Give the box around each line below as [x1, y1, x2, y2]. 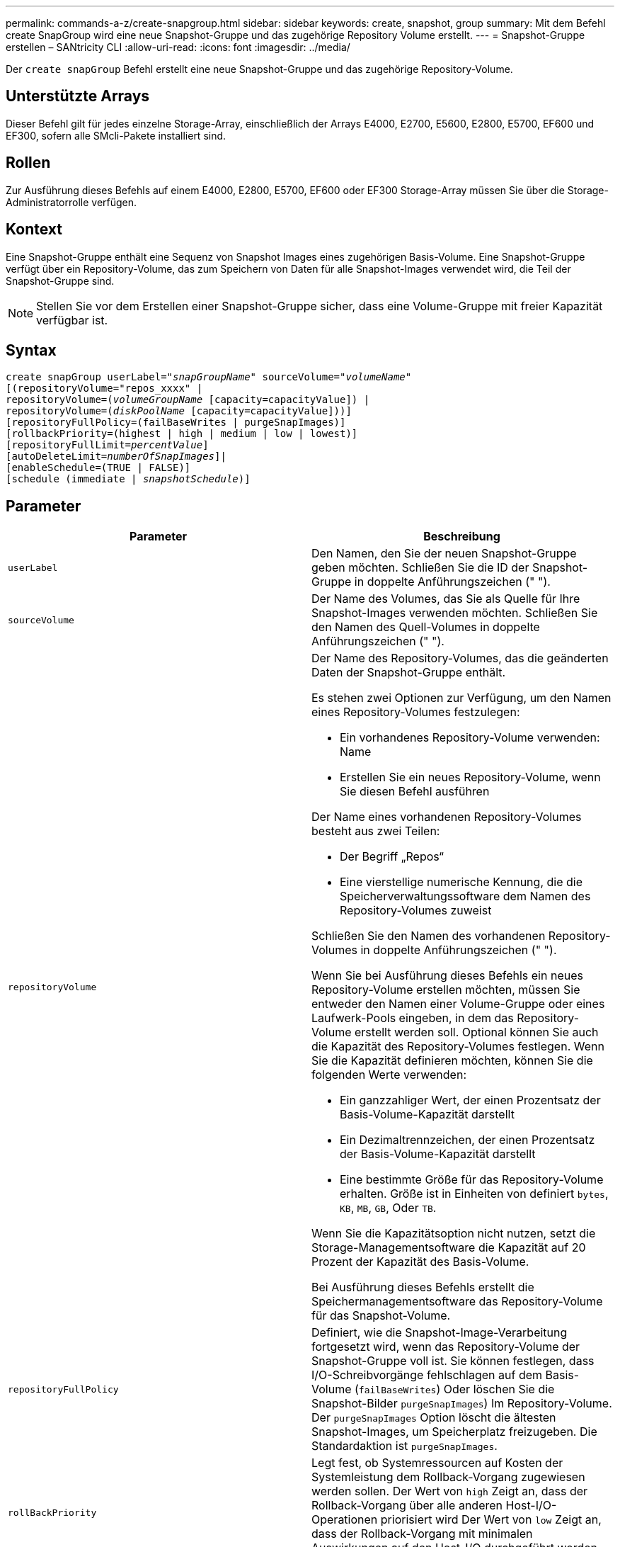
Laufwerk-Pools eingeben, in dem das [311, 1011, 514, 1026]
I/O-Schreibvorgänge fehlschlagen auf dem [311, 1368, 543, 1383]
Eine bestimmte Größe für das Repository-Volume [340, 1172, 604, 1187]
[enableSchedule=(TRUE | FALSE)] [6, 462, 191, 474]
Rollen [6, 154, 51, 172]
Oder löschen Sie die [443, 1382, 555, 1397]
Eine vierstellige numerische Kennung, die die [340, 875, 582, 890]
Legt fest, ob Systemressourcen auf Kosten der [311, 1456, 563, 1470]
